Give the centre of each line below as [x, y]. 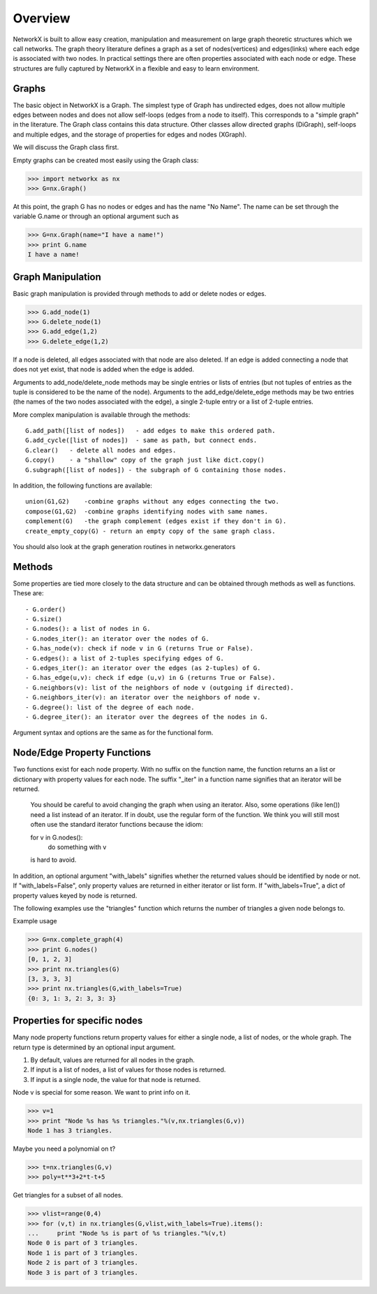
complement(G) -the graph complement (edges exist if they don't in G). [156, 521]
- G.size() [44, 619]
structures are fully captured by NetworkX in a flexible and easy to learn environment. [136, 68]
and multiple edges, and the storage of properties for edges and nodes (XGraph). [130, 134]
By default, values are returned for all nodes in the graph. [113, 1060]
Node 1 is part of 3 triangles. [83, 1253]
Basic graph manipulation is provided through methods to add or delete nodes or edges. [140, 293]
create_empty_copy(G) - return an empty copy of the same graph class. [150, 531]
